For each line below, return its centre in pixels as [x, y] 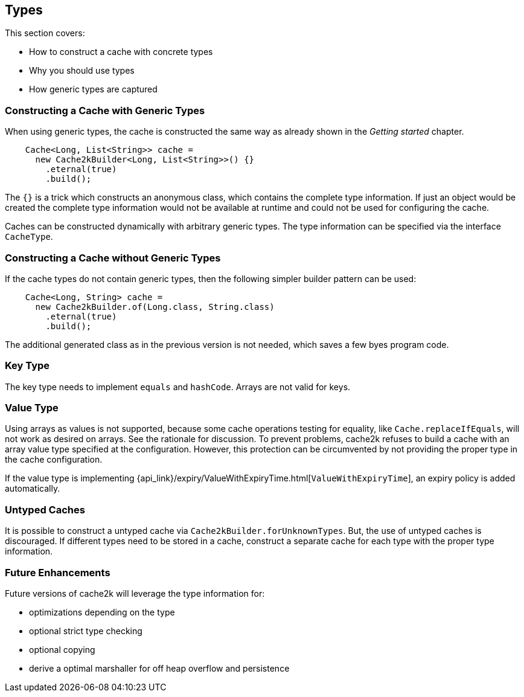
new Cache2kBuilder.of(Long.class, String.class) [155, 307]
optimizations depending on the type [102, 612]
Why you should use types [82, 71]
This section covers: [45, 33]
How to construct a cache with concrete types [121, 52]
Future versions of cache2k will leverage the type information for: [135, 593]
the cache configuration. [54, 460]
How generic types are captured [93, 89]
